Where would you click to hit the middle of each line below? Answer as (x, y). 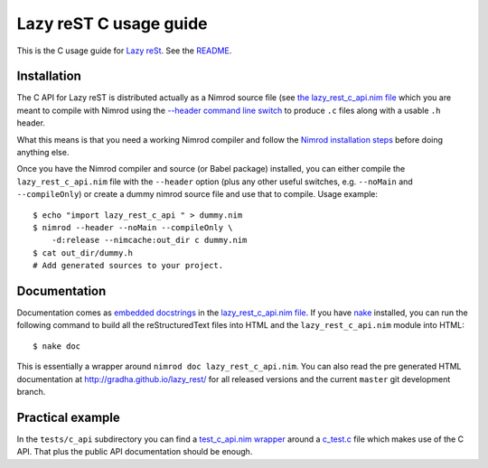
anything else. (43, 153)
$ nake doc (57, 346)
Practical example (69, 417)
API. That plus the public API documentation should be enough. (135, 452)
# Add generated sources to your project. (128, 266)
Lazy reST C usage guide (112, 23)
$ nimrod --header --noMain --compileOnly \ (133, 227)
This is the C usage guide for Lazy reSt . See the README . (124, 51)
